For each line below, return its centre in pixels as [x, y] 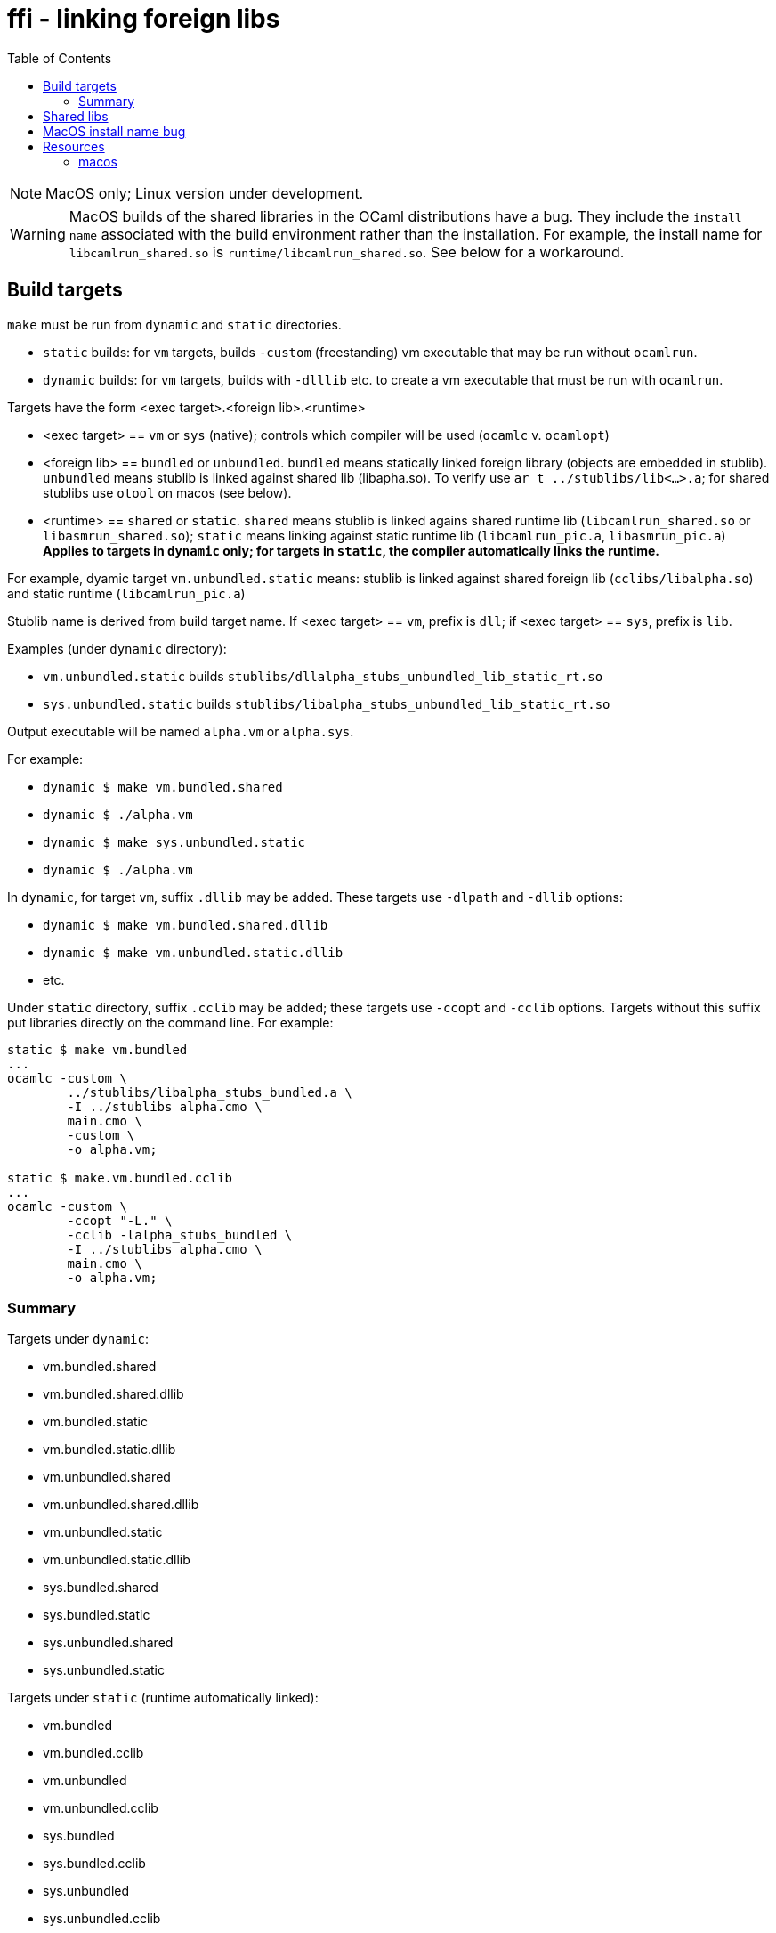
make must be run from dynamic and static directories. [174, 324]
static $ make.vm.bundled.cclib [120, 1178]
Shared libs [76, 116]
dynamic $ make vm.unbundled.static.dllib [193, 952]
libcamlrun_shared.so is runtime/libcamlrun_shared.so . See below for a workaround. [347, 252]
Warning [38, 234]
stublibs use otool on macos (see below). [167, 492]
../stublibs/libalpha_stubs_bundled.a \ [210, 1092]
